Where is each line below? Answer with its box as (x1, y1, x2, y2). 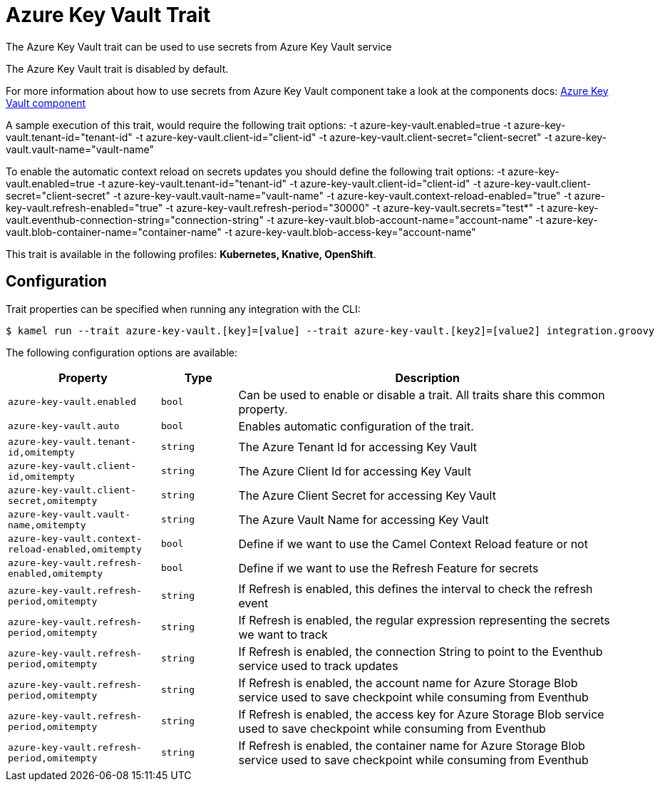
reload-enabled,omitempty (8, 543, 142, 555)
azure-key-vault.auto (8, 421, 120, 432)
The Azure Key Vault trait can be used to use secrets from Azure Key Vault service (6, 40, 392, 53)
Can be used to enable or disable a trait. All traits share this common (238, 387, 605, 402)
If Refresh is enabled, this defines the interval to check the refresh (238, 581, 593, 596)
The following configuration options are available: (6, 346, 238, 359)
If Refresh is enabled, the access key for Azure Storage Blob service (238, 706, 604, 721)
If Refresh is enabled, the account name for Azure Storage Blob (238, 675, 578, 690)
